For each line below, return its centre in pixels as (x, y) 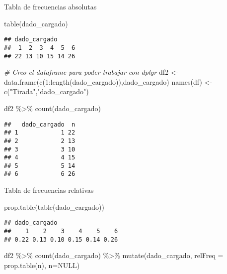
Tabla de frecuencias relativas (49, 190)
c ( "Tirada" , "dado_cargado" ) (46, 91)
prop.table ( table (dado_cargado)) (54, 206)
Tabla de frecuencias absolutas (50, 6)
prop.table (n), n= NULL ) (42, 265)
